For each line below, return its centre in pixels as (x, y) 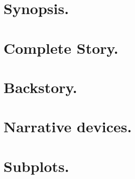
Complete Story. (61, 48)
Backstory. (40, 87)
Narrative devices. (68, 126)
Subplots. (36, 166)
